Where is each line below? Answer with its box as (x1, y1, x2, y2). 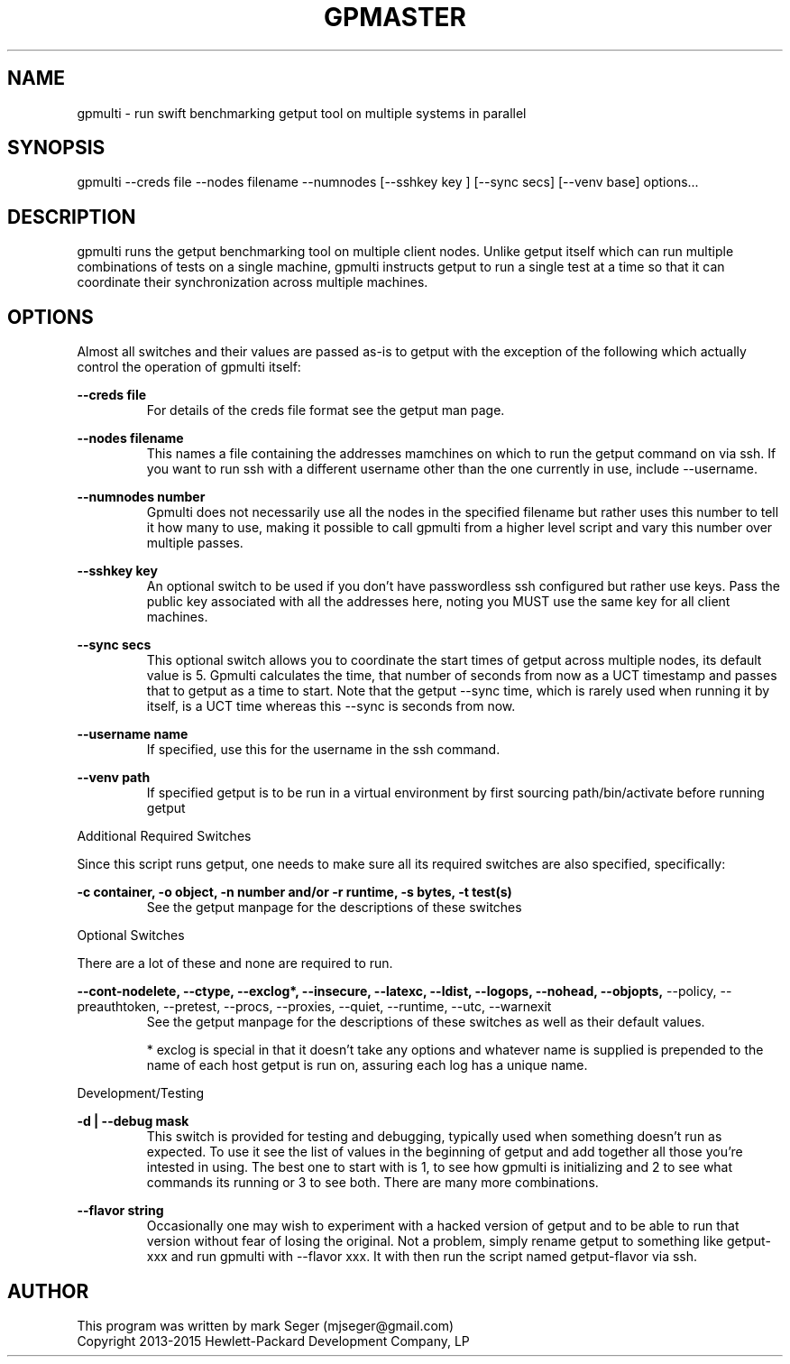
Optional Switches (77, 927, 185, 944)
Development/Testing (77, 1085, 205, 1101)
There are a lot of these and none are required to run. (77, 955, 393, 972)
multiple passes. (146, 535, 243, 551)
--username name (77, 726, 188, 742)
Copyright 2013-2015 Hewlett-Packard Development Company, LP (77, 1332, 470, 1349)
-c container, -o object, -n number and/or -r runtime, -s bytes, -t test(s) (77, 884, 512, 900)
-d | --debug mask (77, 1113, 189, 1129)
